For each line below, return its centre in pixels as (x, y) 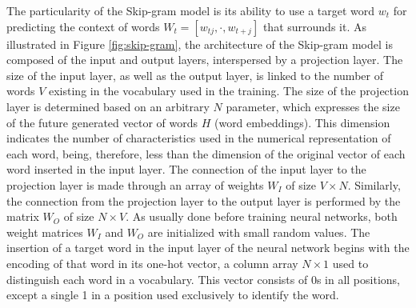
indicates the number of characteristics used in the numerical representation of (199, 138)
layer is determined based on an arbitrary (108, 106)
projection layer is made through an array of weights (135, 184)
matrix (23, 216)
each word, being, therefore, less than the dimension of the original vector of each (206, 153)
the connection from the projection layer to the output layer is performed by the (204, 200)
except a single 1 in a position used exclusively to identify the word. (173, 295)
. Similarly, (374, 184)
